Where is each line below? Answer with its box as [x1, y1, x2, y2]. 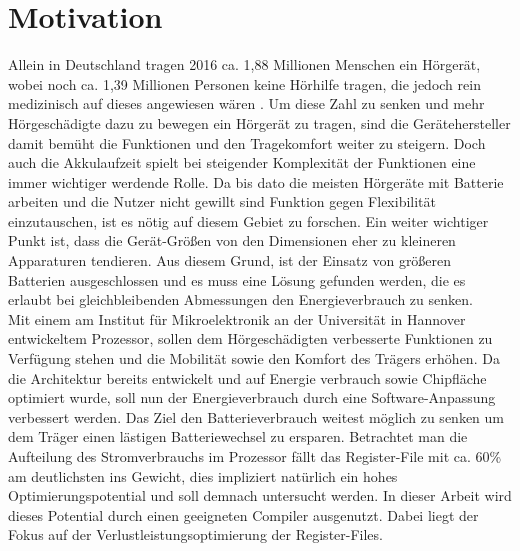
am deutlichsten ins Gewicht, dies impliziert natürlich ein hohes [8, 465, 398, 486]
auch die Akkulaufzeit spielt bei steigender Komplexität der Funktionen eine [8, 152, 476, 173]
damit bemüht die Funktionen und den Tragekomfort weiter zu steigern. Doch [8, 132, 486, 153]
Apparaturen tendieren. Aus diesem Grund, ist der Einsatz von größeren [8, 250, 452, 271]
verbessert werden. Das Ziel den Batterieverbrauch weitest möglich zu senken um [8, 406, 504, 427]
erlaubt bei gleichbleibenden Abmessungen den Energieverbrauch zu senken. [8, 289, 473, 310]
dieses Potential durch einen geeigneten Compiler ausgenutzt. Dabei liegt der [8, 504, 479, 525]
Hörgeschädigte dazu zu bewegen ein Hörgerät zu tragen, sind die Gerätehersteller [8, 112, 511, 133]
